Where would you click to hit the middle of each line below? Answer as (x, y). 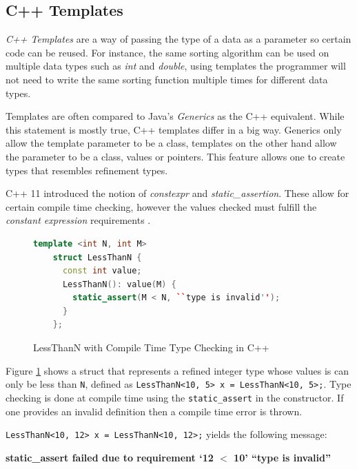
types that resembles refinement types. (87, 170)
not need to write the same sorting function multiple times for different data (167, 79)
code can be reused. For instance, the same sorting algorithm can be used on (167, 52)
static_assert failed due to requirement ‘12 (110, 457)
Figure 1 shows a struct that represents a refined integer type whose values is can (177, 370)
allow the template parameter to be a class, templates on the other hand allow (171, 143)
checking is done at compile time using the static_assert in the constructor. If (175, 397)
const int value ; (102, 271)
